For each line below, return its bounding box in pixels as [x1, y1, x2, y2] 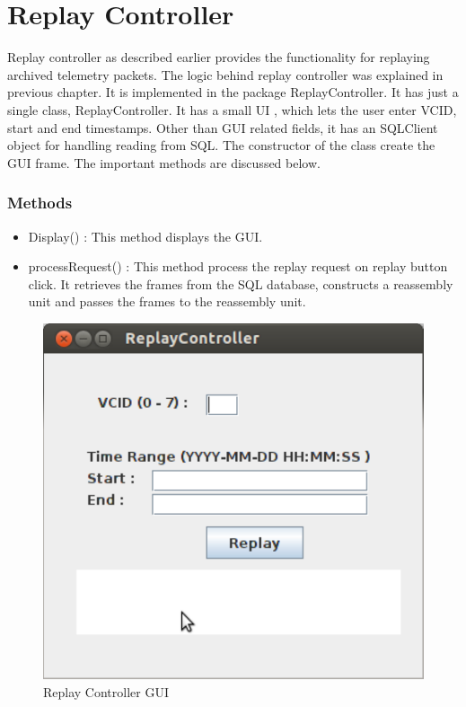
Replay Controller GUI [43, 682, 169, 701]
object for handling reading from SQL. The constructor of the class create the [7, 136, 435, 155]
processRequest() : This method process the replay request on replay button [28, 257, 448, 276]
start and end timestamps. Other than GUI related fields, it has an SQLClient [7, 118, 438, 137]
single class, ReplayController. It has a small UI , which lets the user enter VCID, [7, 100, 457, 119]
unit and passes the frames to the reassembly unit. [28, 292, 306, 311]
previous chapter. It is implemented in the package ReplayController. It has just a [7, 83, 459, 102]
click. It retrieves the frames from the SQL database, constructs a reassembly [28, 274, 453, 293]
